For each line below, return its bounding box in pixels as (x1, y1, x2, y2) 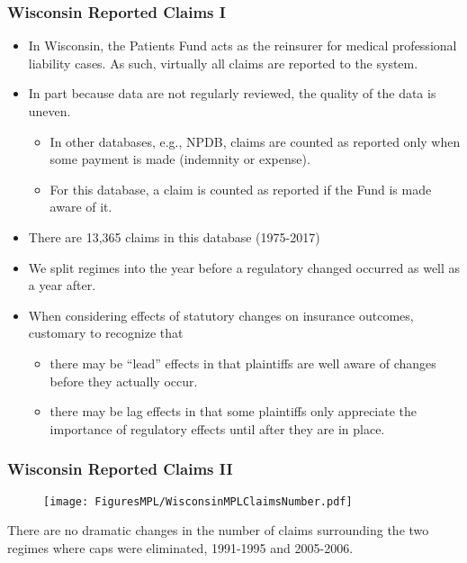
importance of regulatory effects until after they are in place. (49, 419, 385, 438)
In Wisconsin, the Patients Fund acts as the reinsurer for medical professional (28, 36, 457, 55)
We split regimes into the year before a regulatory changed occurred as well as (28, 258, 461, 277)
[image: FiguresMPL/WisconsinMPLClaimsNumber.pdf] (43, 495, 353, 508)
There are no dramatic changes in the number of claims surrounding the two (7, 521, 429, 540)
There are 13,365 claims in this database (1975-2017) (28, 227, 320, 246)
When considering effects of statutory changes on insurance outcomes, (28, 305, 414, 324)
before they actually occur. (49, 371, 198, 390)
